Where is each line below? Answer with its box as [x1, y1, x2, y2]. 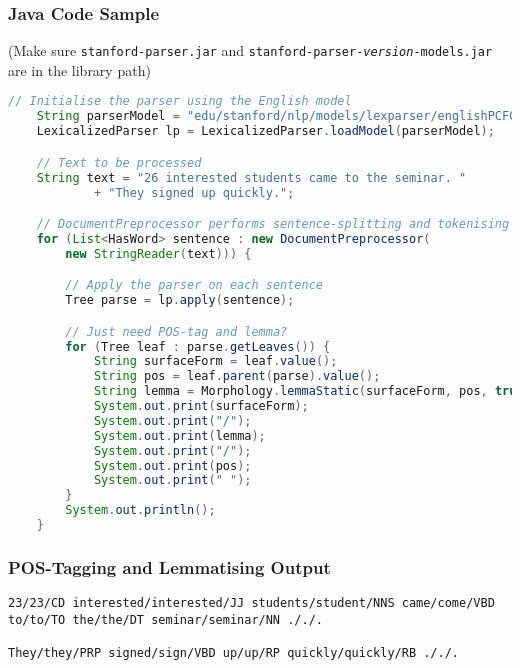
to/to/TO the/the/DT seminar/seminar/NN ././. [8, 612, 323, 627]
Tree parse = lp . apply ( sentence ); [65, 293, 295, 308]
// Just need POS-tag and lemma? [65, 324, 288, 339]
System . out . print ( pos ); [93, 458, 252, 473]
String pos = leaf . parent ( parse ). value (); [93, 369, 381, 384]
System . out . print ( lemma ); [93, 428, 266, 443]
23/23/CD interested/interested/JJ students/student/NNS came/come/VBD [8, 596, 495, 611]
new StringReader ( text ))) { [65, 246, 252, 261]
